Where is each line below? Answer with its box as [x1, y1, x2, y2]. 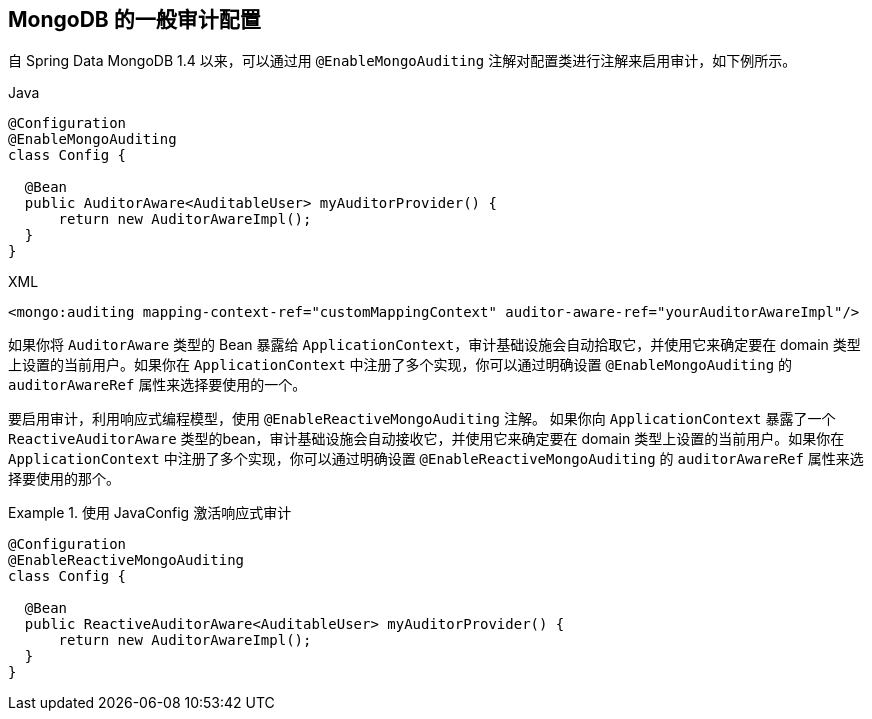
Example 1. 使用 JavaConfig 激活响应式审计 [8, 504, 292, 522]
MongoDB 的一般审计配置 [8, 7, 261, 32]
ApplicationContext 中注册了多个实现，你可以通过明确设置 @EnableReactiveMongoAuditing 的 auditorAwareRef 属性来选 [8, 450, 864, 468]
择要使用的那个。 [8, 470, 120, 488]
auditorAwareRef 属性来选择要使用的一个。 [8, 376, 307, 394]
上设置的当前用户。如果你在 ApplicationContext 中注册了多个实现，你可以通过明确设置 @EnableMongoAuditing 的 [8, 356, 793, 374]
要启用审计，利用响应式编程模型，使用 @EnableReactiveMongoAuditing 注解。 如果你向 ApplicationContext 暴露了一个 [8, 410, 836, 428]
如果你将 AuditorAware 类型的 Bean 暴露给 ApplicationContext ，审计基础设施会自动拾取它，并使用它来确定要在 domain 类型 [8, 336, 861, 354]
